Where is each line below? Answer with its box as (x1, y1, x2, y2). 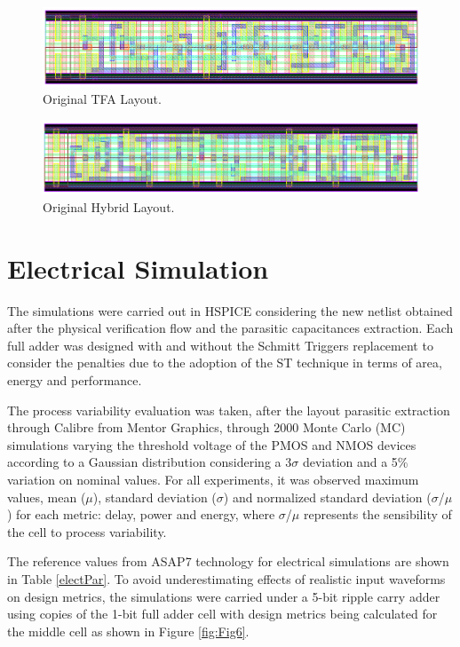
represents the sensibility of (303, 505, 452, 524)
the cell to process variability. (7, 522, 167, 540)
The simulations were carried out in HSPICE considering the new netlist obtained (7, 301, 453, 320)
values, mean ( (7, 487, 86, 506)
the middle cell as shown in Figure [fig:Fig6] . (7, 621, 250, 640)
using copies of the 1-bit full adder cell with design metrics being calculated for (7, 604, 438, 623)
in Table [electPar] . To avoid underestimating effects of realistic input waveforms (7, 569, 446, 588)
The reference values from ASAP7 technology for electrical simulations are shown (7, 552, 449, 571)
